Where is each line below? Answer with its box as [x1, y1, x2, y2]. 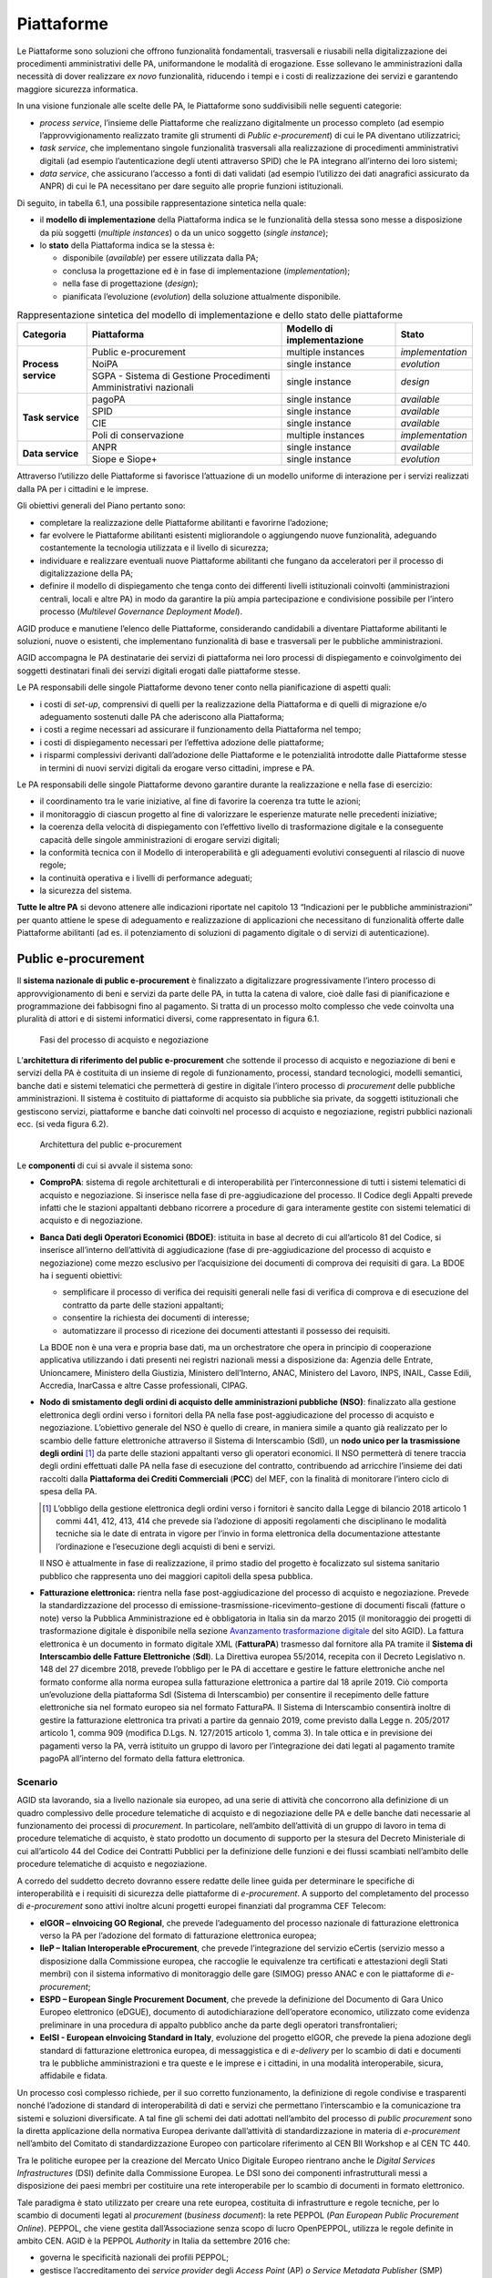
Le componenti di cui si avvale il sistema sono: [16, 1160, 193, 1171]
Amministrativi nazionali [91, 381, 194, 394]
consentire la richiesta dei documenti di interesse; [62, 1312, 250, 1323]
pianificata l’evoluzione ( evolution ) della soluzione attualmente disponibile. [62, 291, 342, 302]
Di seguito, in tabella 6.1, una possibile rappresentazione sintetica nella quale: [16, 197, 307, 209]
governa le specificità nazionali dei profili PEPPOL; [39, 2252, 230, 2263]
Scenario [16, 1775, 58, 1788]
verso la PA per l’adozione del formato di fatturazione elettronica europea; [39, 1930, 317, 1941]
